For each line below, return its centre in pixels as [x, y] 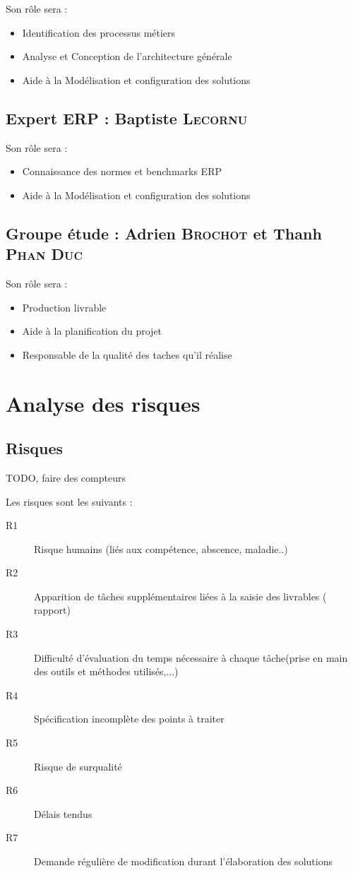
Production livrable [64, 307]
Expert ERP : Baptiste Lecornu [126, 118]
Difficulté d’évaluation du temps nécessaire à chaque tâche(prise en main [191, 657]
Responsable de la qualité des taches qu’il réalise [127, 354]
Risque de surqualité [78, 766]
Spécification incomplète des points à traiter [129, 719]
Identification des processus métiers [99, 32]
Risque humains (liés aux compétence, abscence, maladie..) [161, 548]
